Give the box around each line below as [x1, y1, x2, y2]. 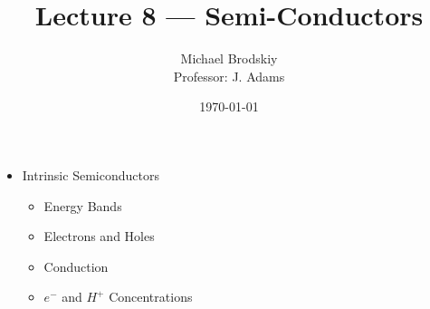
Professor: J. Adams [173, 66, 285, 85]
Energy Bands [43, 196, 122, 215]
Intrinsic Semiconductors [22, 165, 159, 184]
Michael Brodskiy [180, 49, 278, 68]
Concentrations [109, 287, 193, 306]
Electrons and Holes [43, 227, 155, 246]
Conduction [43, 256, 109, 275]
